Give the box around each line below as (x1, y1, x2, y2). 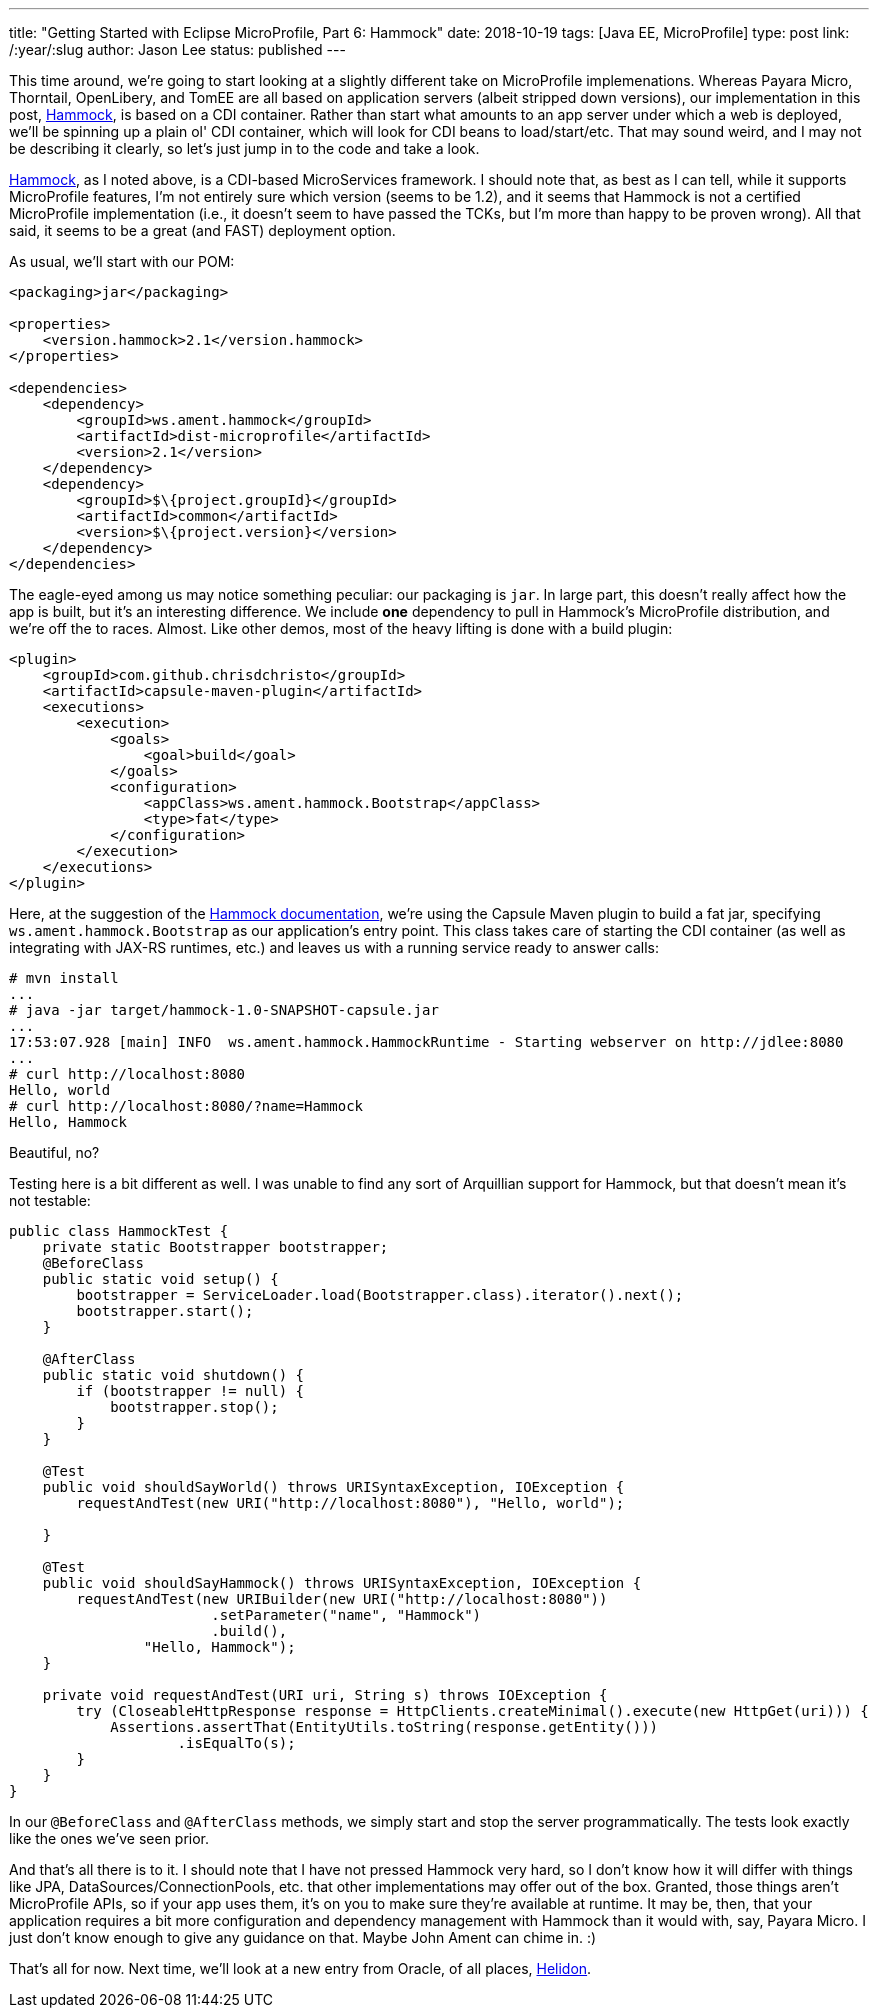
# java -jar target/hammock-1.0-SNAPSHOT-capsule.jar (9, 1002, 439, 1018)
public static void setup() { (42, 1271, 279, 1287)
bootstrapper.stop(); (110, 1399, 279, 1415)
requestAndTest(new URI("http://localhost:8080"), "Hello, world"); (76, 1495, 625, 1511)
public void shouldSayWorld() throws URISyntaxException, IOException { (42, 1479, 625, 1495)
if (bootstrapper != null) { (76, 1383, 305, 1399)
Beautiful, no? (9, 1144, 100, 1161)
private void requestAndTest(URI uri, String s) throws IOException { (42, 1687, 608, 1703)
